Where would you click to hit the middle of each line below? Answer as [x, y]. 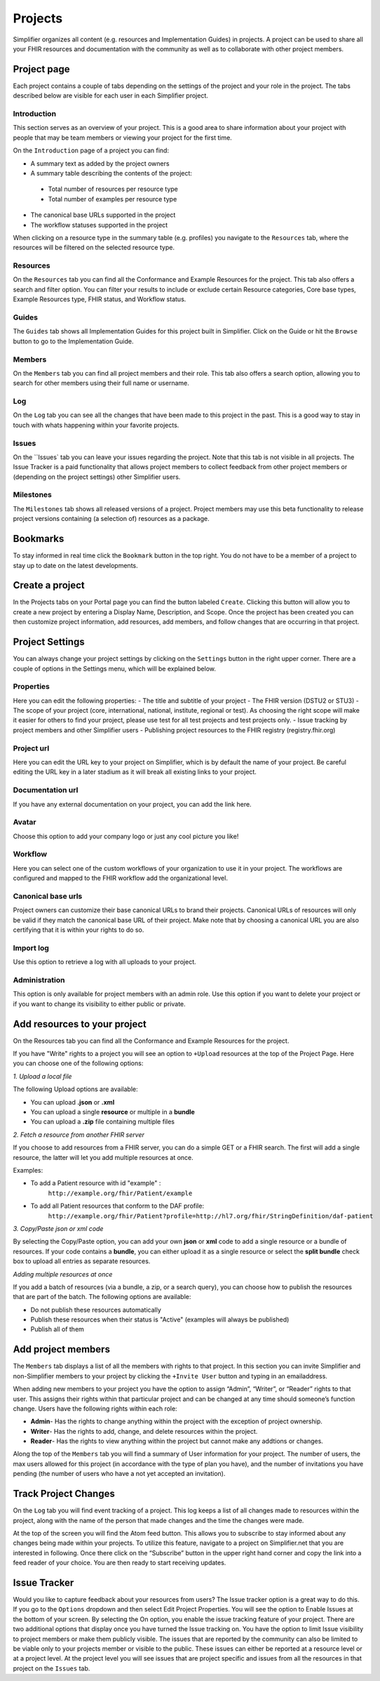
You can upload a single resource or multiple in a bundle [113, 1112]
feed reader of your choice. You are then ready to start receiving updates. [120, 1563]
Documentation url [46, 790]
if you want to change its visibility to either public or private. [99, 1003]
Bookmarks [39, 539]
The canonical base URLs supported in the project [103, 215]
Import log [31, 948]
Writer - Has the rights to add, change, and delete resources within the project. [144, 1431]
